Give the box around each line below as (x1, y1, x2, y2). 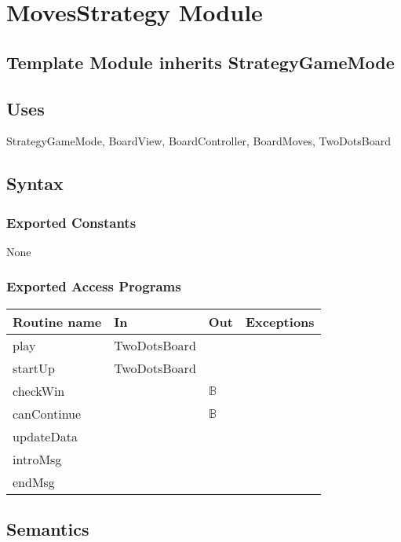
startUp (13, 358, 55, 377)
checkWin (13, 381, 65, 400)
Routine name (13, 312, 102, 331)
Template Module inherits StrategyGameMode (6, 49, 395, 74)
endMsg (13, 472, 55, 491)
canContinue (13, 404, 82, 423)
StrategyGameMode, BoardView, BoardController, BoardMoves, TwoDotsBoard (6, 133, 391, 149)
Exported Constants (6, 212, 137, 232)
